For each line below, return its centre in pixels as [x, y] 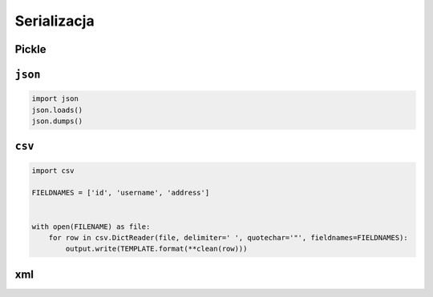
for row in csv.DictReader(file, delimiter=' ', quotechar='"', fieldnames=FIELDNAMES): [228, 237]
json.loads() [57, 110]
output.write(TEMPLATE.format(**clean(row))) [156, 249]
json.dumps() [57, 121]
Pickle [31, 49]
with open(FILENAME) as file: [91, 227]
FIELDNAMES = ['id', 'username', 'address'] [121, 193]
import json [55, 99]
